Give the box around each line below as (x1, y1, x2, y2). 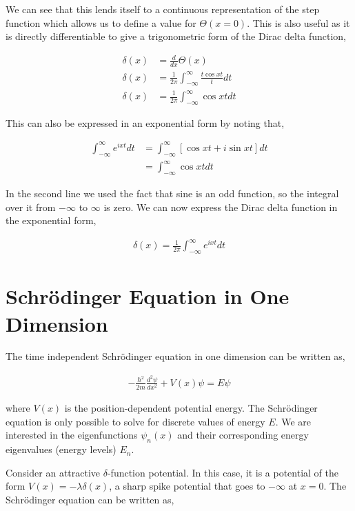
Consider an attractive (6, 465, 101, 479)
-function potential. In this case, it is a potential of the (107, 465, 339, 479)
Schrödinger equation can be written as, (6, 492, 174, 506)
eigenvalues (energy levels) (6, 442, 116, 457)
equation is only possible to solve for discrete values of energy (6, 414, 265, 428)
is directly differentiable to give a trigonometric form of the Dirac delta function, (6, 29, 347, 43)
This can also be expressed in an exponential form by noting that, (6, 115, 285, 130)
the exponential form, (6, 213, 97, 228)
